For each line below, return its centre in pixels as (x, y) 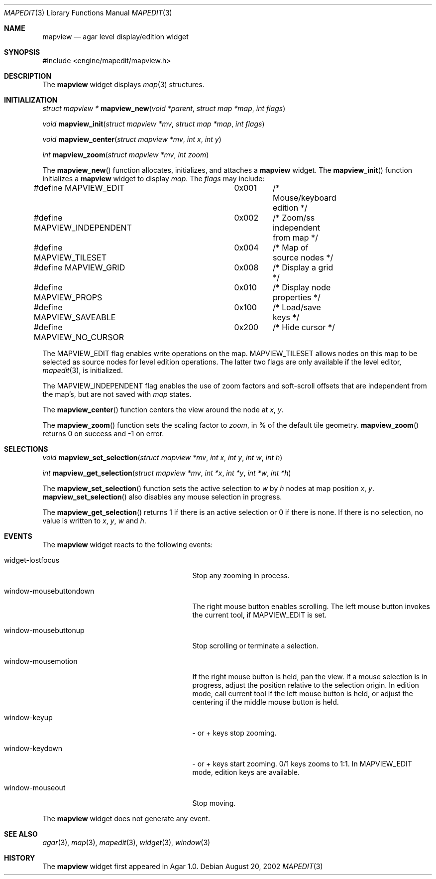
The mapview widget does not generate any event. (126, 818)
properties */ (297, 297)
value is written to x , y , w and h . (94, 521)
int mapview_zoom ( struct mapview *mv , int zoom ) (126, 155)
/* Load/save (297, 307)
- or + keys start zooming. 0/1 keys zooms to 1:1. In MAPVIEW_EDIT (302, 764)
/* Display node (302, 287)
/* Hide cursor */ (304, 327)
